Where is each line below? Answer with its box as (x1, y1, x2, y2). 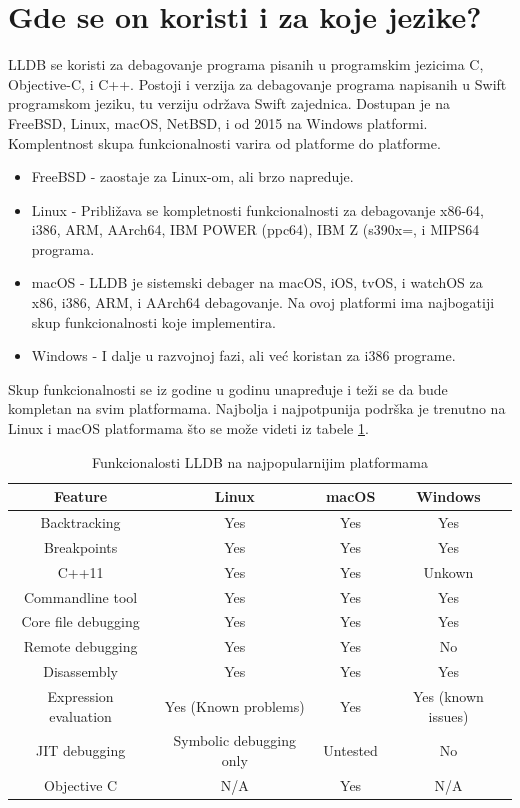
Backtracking (40, 512, 121, 533)
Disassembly (43, 661, 118, 682)
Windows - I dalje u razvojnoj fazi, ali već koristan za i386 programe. (31, 345, 456, 366)
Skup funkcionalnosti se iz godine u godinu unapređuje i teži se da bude (8, 378, 448, 399)
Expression (47, 685, 114, 706)
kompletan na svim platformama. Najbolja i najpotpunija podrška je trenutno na (8, 398, 506, 419)
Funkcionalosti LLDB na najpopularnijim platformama (91, 451, 429, 472)
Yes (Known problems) (164, 695, 305, 716)
